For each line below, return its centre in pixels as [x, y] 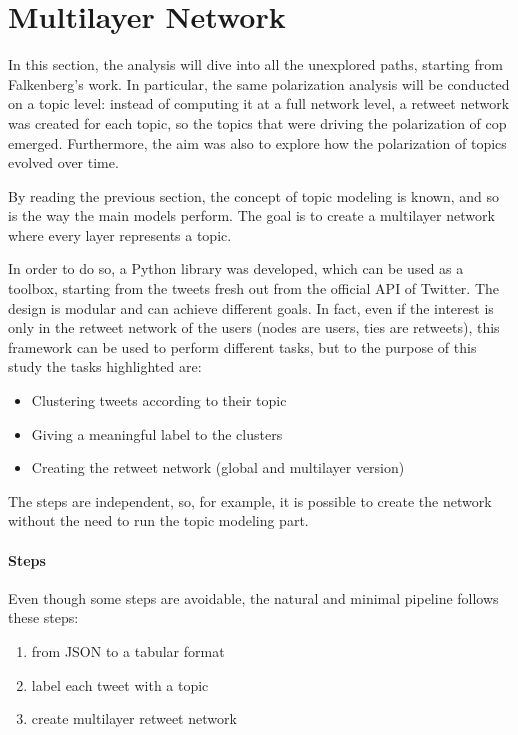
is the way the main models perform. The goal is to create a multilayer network [251, 215]
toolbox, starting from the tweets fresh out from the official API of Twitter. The [253, 288]
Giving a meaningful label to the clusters [157, 433]
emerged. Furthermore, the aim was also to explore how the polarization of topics [257, 142]
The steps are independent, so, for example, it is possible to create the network [250, 500]
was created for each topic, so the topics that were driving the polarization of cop [257, 122]
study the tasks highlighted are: [105, 366]
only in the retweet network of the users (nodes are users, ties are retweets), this [254, 327]
